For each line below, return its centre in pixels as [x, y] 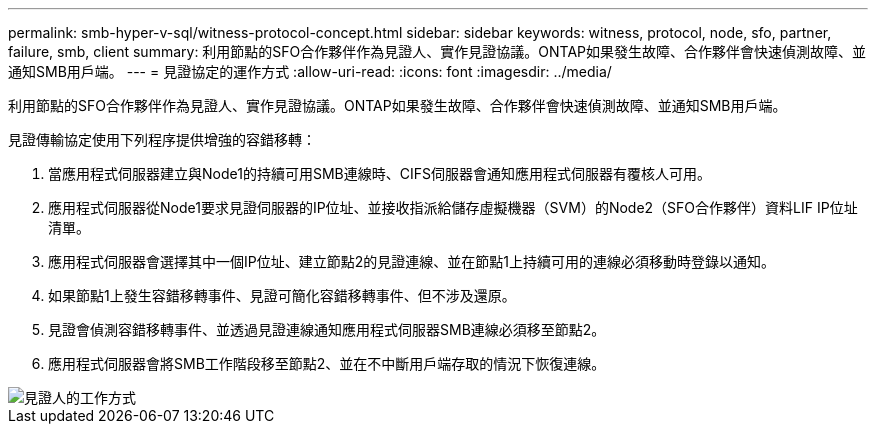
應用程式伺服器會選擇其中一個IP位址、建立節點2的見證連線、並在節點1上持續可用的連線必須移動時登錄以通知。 [411, 261]
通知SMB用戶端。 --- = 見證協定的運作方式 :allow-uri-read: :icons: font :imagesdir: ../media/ [310, 71]
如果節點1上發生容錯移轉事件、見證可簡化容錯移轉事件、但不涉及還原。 [282, 295]
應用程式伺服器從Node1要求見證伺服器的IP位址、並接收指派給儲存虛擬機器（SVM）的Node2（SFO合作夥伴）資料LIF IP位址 [453, 207]
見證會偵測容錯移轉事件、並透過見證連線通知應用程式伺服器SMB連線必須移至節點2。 [327, 329]
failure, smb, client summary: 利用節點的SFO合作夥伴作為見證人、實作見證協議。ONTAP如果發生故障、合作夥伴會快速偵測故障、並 [437, 51]
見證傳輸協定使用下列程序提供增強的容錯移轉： [162, 139]
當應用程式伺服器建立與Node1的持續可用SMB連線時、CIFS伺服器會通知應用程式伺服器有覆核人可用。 [379, 173]
